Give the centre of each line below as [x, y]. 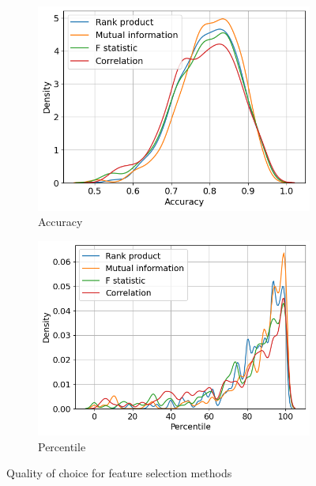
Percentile [62, 446]
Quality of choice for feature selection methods [119, 473]
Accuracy [60, 222]
